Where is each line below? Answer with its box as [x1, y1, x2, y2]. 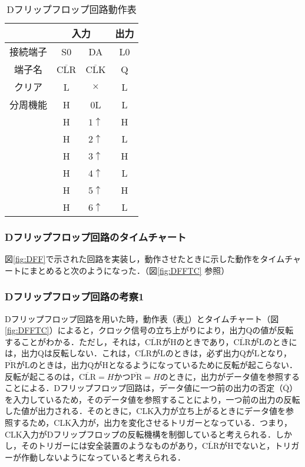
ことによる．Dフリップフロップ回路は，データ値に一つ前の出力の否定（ [5, 382, 283, 394]
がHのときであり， [162, 335, 234, 347]
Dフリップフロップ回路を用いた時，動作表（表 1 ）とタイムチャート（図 [5, 312, 279, 324]
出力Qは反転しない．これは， [21, 347, 135, 359]
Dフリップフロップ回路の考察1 [5, 289, 144, 304]
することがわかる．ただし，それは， [5, 335, 145, 347]
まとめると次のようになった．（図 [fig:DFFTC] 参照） [29, 264, 230, 276]
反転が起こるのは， [5, 370, 79, 382]
